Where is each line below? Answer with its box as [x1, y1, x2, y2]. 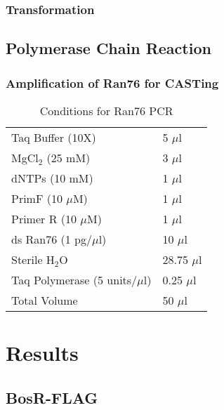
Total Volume [11, 291, 78, 308]
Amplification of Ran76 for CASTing [6, 74, 219, 91]
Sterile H [11, 251, 55, 267]
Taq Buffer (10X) [11, 128, 96, 145]
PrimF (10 [11, 190, 62, 206]
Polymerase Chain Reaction [6, 37, 211, 59]
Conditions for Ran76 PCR [39, 102, 173, 119]
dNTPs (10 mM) [11, 169, 93, 186]
